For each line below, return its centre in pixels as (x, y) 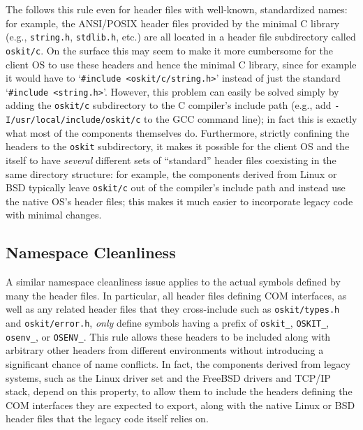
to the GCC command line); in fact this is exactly (250, 119)
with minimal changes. (54, 215)
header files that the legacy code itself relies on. (107, 418)
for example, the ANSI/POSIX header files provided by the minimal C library (173, 23)
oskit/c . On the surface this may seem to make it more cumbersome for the (169, 50)
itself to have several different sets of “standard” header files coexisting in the (171, 160)
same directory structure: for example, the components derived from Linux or (171, 173)
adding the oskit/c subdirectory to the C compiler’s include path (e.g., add (169, 105)
